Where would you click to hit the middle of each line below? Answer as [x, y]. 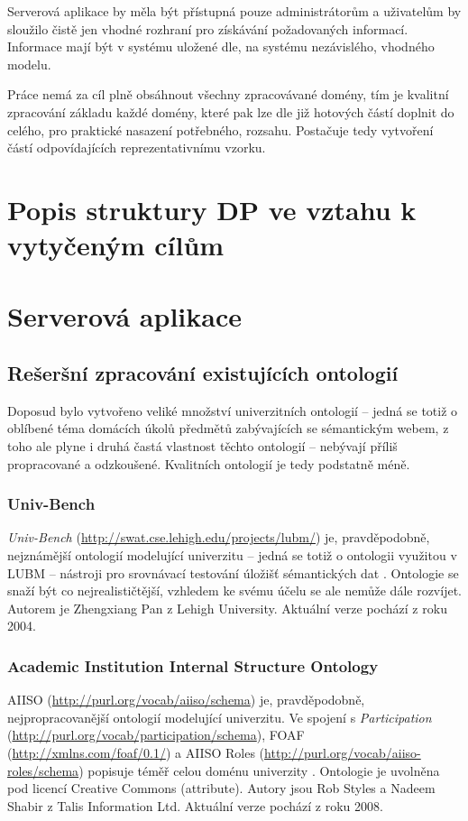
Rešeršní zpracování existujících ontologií [203, 373]
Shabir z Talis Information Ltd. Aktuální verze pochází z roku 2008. [195, 805]
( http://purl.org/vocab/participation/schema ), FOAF [156, 735]
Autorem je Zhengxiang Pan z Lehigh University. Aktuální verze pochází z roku [227, 608]
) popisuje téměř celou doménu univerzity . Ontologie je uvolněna [259, 770]
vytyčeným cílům [116, 245]
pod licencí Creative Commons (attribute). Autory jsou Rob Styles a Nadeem [221, 788]
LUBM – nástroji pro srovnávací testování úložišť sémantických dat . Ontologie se [233, 572]
